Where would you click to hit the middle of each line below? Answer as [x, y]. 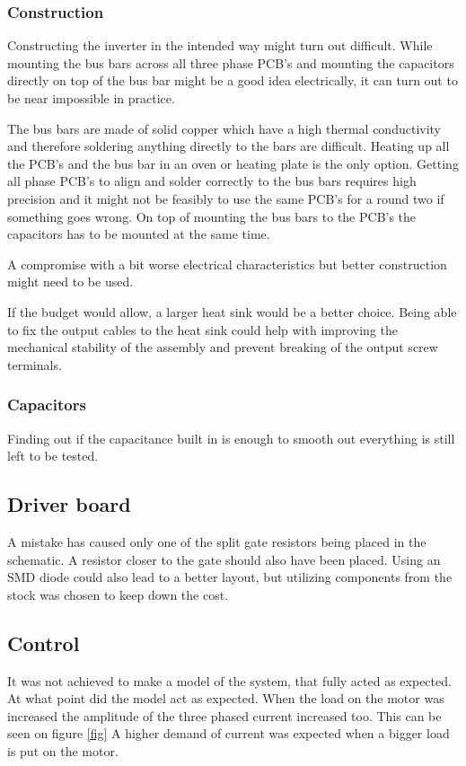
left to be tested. [53, 456]
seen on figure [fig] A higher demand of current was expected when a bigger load [229, 733]
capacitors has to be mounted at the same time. [139, 234]
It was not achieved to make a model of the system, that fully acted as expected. [229, 680]
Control [44, 643]
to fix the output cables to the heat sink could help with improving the [202, 329]
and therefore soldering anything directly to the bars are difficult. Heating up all [229, 146]
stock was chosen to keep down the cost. [118, 594]
